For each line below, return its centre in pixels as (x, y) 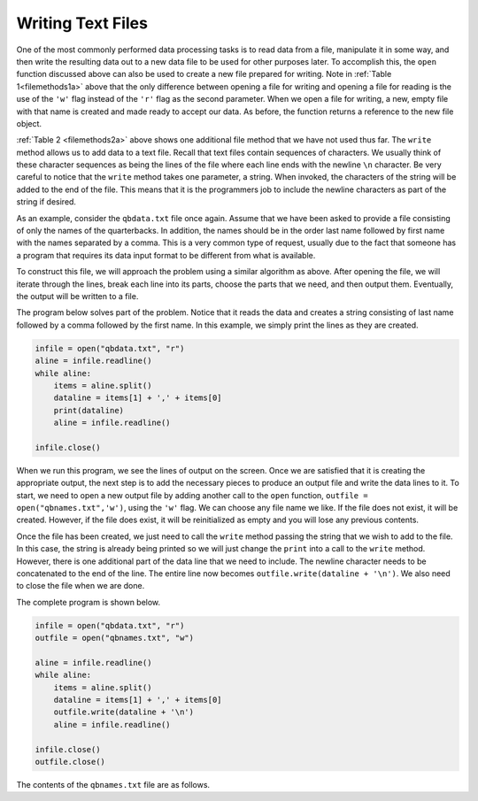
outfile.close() (70, 762)
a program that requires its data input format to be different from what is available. (166, 255)
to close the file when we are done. (81, 586)
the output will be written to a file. (77, 296)
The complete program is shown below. (89, 602)
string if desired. (46, 202)
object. (29, 123)
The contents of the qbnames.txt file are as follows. (113, 785)
